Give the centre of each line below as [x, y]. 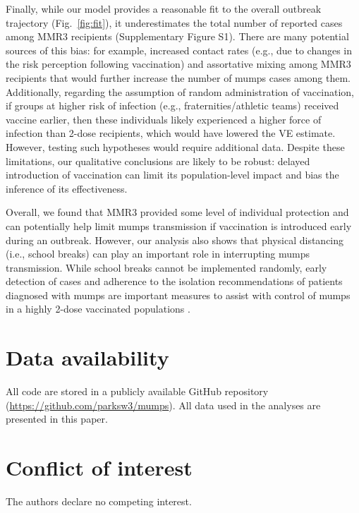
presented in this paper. [57, 419]
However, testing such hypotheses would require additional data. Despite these [175, 146]
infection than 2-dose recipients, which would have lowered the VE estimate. [171, 133]
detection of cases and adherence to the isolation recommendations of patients [174, 281]
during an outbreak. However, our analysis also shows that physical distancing [175, 240]
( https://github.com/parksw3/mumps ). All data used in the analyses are [163, 405]
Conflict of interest [99, 467]
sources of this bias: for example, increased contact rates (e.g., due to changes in [179, 50]
